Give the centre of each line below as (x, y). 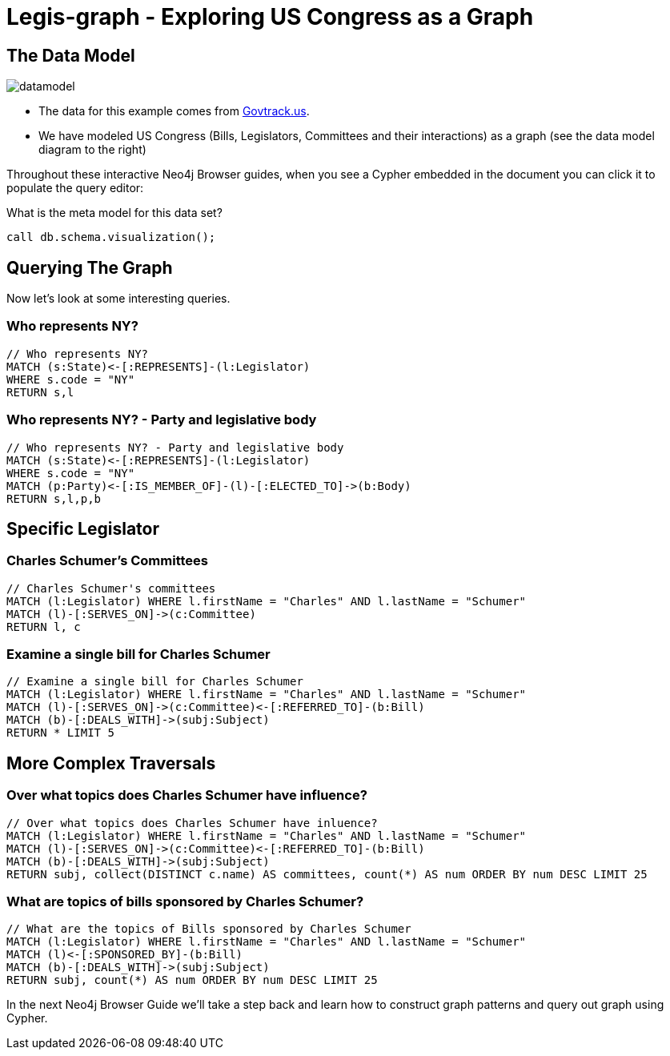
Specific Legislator (83, 528)
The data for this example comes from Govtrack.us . (174, 111)
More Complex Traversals (111, 763)
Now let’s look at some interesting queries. (118, 299)
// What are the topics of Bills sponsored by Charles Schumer (209, 929)
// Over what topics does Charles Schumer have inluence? (192, 823)
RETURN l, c (44, 626)
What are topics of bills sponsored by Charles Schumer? (185, 902)
